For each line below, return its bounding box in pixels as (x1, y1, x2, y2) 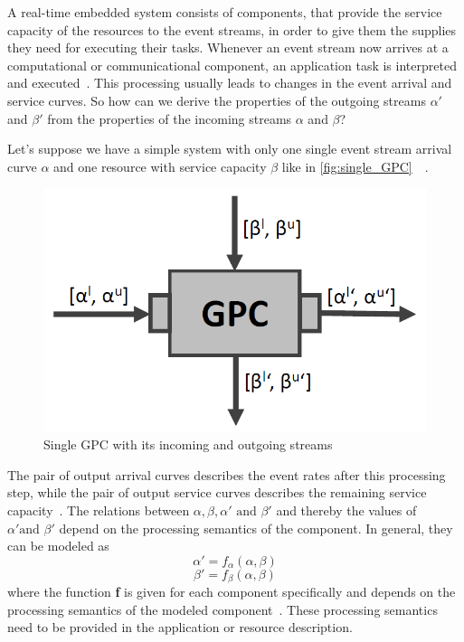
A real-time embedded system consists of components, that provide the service (7, 3, 442, 21)
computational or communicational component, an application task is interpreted (7, 55, 457, 74)
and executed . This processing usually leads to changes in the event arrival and (7, 73, 452, 92)
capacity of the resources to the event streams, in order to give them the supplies (7, 20, 457, 39)
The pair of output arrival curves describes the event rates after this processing (7, 465, 446, 484)
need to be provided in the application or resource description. (7, 618, 353, 637)
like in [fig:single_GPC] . (281, 156, 429, 175)
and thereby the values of (276, 501, 417, 520)
